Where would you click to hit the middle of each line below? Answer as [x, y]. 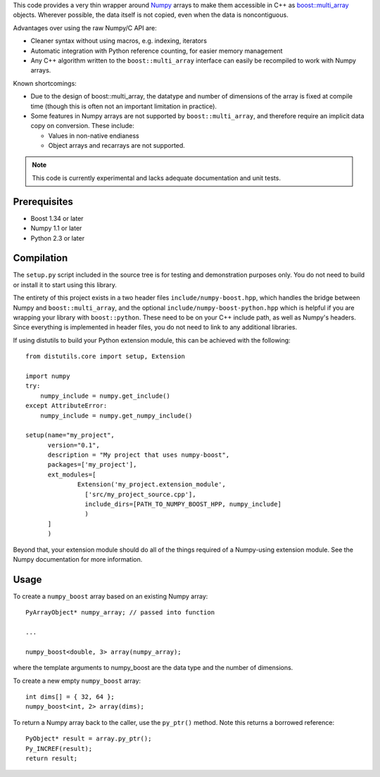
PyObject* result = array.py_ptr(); [89, 739]
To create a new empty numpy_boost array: [77, 681]
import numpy [48, 376]
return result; [52, 758]
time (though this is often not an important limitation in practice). [124, 106]
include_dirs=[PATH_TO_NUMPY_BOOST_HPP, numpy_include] [183, 504]
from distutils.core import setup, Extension [106, 356]
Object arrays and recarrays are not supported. [117, 146]
